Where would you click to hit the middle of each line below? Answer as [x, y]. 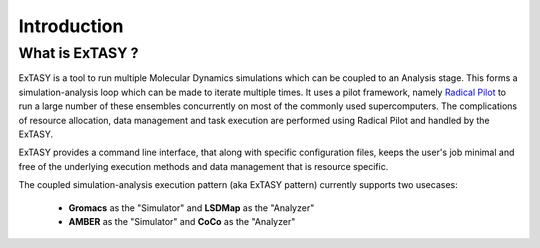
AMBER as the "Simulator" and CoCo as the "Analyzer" [182, 221]
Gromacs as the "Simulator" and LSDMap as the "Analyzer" [191, 207]
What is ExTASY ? [78, 53]
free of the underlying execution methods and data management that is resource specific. [203, 166]
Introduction [71, 26]
